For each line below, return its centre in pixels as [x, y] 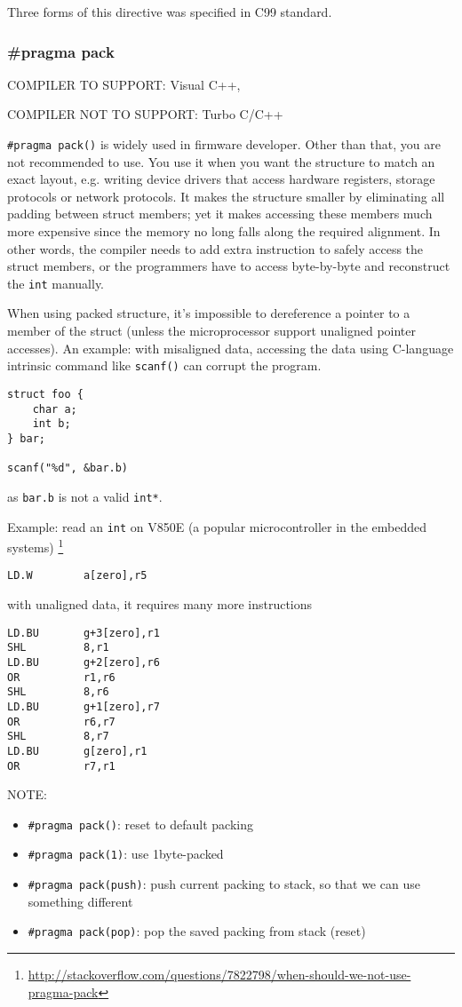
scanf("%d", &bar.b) [68, 468]
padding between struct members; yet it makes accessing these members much [220, 214]
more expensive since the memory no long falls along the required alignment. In [224, 231]
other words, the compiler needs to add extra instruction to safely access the [215, 248]
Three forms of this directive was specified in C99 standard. [170, 12]
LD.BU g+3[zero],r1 [84, 633]
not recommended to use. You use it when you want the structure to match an [221, 161]
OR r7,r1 [61, 766]
